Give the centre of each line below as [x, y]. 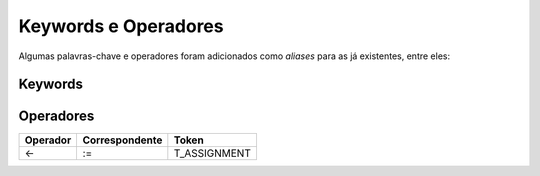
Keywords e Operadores [121, 26]
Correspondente [122, 140]
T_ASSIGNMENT [212, 153]
